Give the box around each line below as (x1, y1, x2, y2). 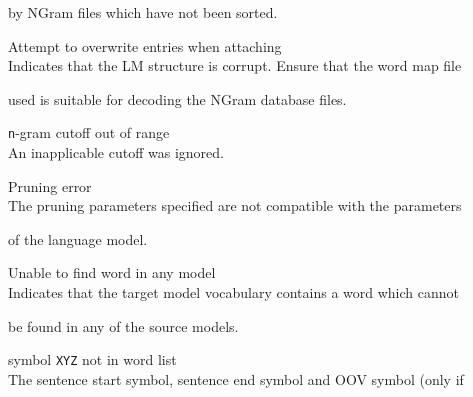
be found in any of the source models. (8, 315, 239, 336)
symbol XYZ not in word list (8, 349, 177, 370)
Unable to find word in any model (8, 262, 216, 283)
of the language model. (8, 228, 148, 249)
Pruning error (8, 175, 92, 196)
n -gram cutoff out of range (8, 122, 170, 143)
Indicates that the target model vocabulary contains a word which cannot (8, 282, 459, 302)
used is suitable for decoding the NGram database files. (8, 88, 347, 109)
